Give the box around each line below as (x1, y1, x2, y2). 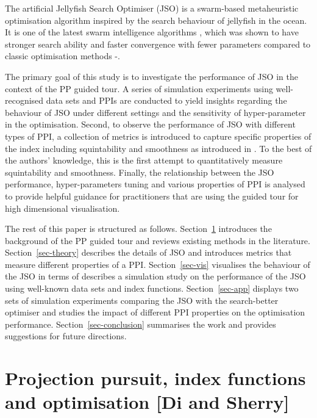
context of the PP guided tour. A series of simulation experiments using (5, 82, 273, 95)
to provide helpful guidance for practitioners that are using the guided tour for (5, 189, 299, 202)
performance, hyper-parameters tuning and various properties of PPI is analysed (5, 178, 305, 190)
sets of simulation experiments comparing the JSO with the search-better (5, 294, 279, 306)
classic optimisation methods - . (5, 49, 120, 62)
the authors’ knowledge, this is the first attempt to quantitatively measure (5, 154, 283, 167)
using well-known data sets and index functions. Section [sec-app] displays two (5, 282, 299, 295)
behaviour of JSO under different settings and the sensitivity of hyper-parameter (5, 106, 306, 118)
